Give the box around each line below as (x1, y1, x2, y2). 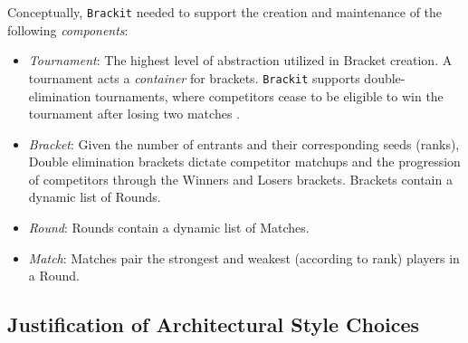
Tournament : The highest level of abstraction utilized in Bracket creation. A (28, 51, 453, 70)
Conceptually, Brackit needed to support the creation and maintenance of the (7, 3, 443, 21)
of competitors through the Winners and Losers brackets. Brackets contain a (28, 169, 453, 188)
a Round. (28, 266, 81, 285)
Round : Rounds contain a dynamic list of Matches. (28, 218, 310, 237)
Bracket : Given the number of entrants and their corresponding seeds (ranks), (28, 134, 460, 153)
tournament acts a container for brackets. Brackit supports (28, 68, 360, 87)
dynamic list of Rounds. (28, 187, 161, 206)
